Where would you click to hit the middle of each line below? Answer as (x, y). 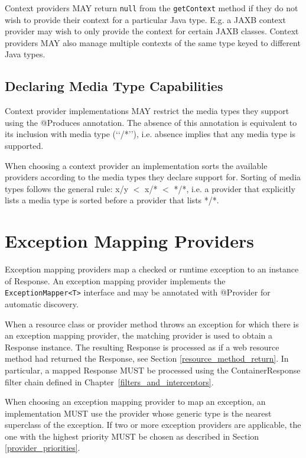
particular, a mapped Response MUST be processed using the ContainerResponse (153, 370)
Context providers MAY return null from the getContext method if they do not (152, 8)
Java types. (25, 54)
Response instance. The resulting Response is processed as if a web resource (142, 347)
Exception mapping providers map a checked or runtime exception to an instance (152, 269)
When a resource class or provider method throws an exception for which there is (152, 324)
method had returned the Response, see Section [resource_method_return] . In (147, 358)
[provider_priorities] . (43, 448)
